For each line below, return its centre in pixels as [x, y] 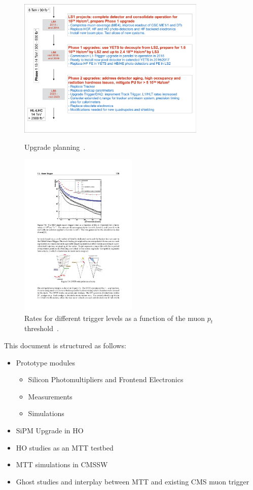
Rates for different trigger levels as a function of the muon [115, 318]
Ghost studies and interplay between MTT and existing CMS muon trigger [133, 481]
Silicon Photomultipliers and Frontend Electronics [106, 379]
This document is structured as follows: [65, 345]
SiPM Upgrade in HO [50, 431]
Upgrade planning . [55, 147]
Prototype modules [46, 362]
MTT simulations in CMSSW [62, 464]
